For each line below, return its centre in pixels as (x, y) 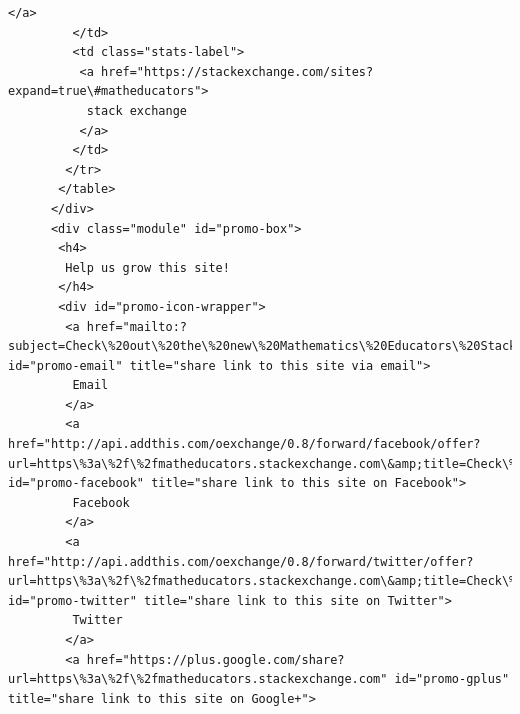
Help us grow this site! (147, 267)
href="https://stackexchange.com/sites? (237, 71)
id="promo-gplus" (452, 679)
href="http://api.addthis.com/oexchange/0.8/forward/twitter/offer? (241, 561)
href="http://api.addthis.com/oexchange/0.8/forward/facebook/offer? (244, 444)
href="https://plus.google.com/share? (215, 659)
